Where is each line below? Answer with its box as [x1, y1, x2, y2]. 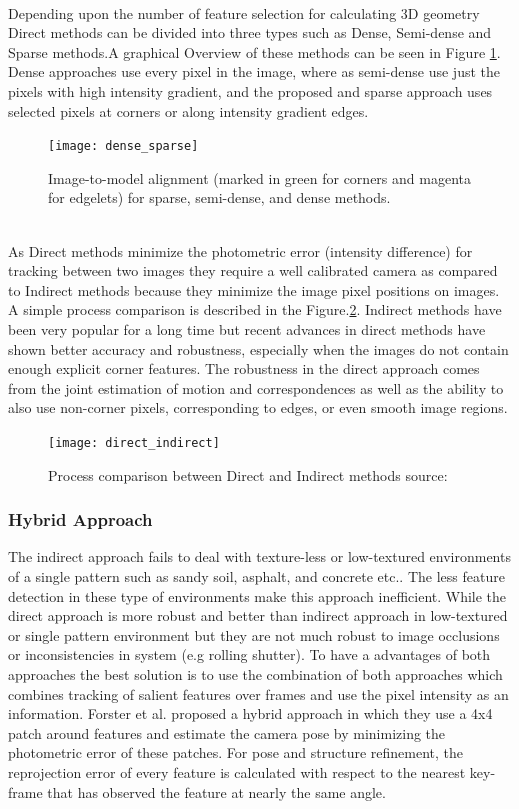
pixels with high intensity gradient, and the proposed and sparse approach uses [8, 80, 493, 101]
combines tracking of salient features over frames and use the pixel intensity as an [8, 683, 509, 704]
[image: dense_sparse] [48, 139, 199, 154]
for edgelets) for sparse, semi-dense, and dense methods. [48, 187, 391, 208]
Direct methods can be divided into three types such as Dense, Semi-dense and [8, 22, 492, 43]
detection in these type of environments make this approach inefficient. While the [8, 585, 507, 606]
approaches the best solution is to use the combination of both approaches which [8, 663, 503, 684]
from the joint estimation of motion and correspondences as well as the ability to [8, 377, 504, 398]
